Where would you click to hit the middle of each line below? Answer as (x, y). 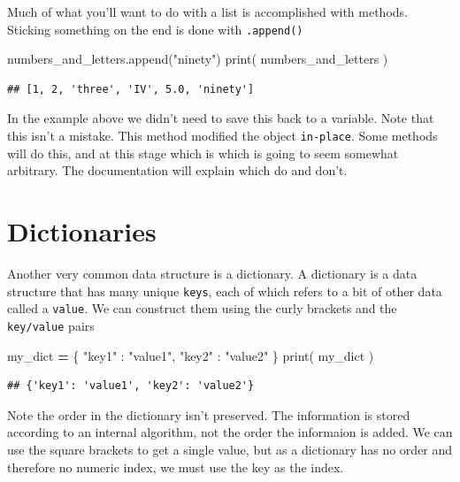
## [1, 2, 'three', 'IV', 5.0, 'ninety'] (131, 89)
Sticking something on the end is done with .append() (155, 29)
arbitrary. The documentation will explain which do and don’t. (177, 170)
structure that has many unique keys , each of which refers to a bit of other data (225, 291)
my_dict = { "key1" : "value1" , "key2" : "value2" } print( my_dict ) (191, 355)
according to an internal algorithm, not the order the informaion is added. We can (230, 432)
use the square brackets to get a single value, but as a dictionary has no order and (230, 449)
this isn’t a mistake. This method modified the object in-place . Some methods (222, 136)
